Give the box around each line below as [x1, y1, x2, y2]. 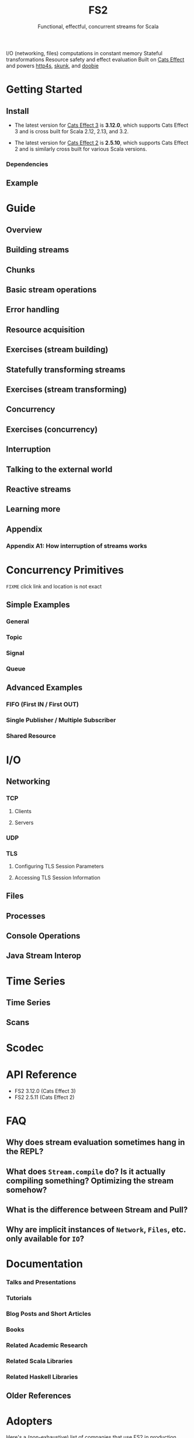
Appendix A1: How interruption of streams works [6, 542, 147, 550]
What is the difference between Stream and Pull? [6, 1204, 188, 1214]
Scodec [6, 1041, 44, 1054]
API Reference [6, 1068, 77, 1081]
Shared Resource [6, 732, 56, 740]
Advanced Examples [6, 683, 83, 693]
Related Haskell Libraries [6, 1372, 78, 1381]
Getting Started [6, 83, 83, 96]
